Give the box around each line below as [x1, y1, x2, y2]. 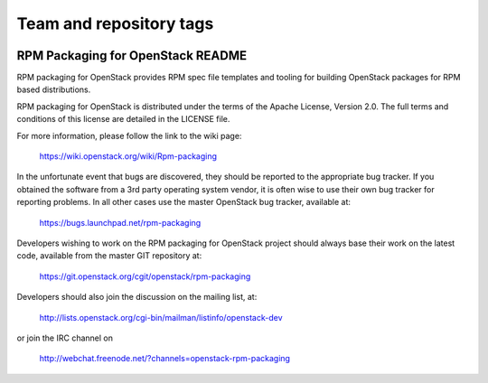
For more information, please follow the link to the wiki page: [16, 130, 242, 141]
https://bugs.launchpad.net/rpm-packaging [39, 217, 202, 228]
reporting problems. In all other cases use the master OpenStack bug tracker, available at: [16, 197, 352, 208]
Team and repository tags [16, 14, 214, 33]
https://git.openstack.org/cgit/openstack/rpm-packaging [39, 271, 251, 282]
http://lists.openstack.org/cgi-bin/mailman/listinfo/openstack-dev [39, 312, 284, 322]
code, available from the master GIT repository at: [16, 250, 202, 261]
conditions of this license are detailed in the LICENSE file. [16, 114, 230, 125]
